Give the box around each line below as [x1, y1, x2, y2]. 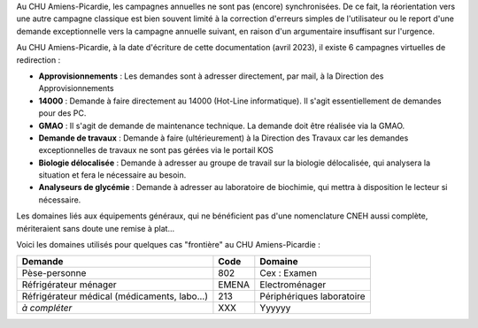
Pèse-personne [21, 267, 87, 279]
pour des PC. [38, 108, 87, 118]
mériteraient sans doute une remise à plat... [16, 223, 175, 233]
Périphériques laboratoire [259, 290, 366, 302]
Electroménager [259, 278, 327, 291]
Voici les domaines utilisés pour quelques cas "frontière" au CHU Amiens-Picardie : [16, 240, 320, 250]
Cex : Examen [259, 267, 318, 279]
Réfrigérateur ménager [21, 278, 117, 291]
